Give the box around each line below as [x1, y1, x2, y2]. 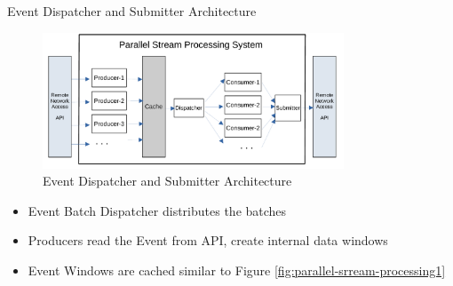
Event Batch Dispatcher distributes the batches [28, 201, 287, 219]
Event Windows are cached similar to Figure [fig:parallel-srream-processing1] [28, 261, 446, 279]
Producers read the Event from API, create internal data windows [28, 231, 388, 250]
